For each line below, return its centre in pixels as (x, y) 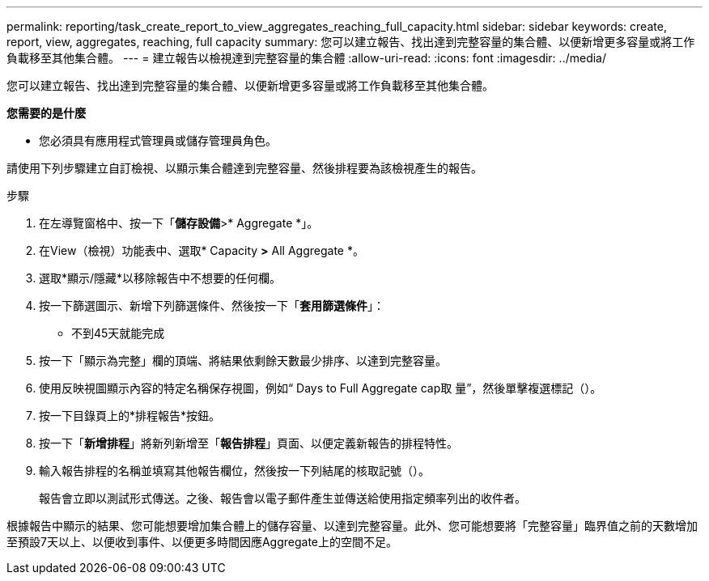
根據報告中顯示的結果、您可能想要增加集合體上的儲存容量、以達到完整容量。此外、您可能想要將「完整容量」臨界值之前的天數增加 (352, 526)
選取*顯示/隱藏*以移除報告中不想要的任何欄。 (160, 278)
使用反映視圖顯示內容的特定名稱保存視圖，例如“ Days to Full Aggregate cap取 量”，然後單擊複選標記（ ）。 (321, 388)
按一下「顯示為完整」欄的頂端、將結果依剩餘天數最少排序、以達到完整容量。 (243, 360)
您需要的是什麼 (46, 113)
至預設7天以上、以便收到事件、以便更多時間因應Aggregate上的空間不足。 (202, 542)
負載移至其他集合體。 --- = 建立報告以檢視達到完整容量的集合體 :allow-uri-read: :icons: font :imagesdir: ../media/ (307, 58)
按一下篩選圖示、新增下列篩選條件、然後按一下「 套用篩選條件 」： (212, 305)
